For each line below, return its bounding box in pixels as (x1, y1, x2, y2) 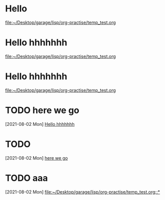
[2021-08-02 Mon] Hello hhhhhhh (5, 121, 75, 127)
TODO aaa (5, 172, 48, 184)
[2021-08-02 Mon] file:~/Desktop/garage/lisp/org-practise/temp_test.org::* (5, 189, 161, 195)
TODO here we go (5, 105, 80, 116)
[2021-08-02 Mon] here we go (5, 155, 68, 161)
